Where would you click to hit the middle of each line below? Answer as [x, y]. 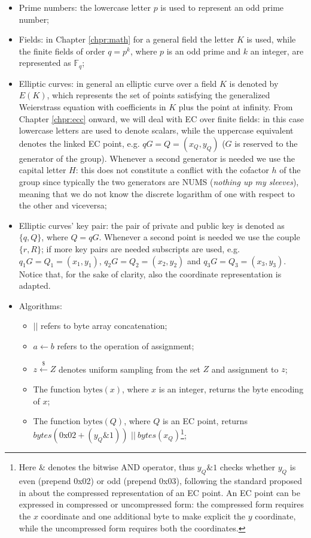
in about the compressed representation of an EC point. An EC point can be [159, 492]
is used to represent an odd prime [222, 7]
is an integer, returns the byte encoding [231, 389]
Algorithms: [40, 305]
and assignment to [245, 369]
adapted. [35, 285]
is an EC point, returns [205, 421]
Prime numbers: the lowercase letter [85, 7]
